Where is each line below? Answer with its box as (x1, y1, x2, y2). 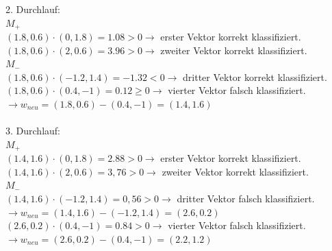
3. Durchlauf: (5, 123, 60, 138)
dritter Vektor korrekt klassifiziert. (183, 69, 327, 84)
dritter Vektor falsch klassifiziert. (177, 191, 315, 206)
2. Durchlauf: (5, 2, 60, 16)
